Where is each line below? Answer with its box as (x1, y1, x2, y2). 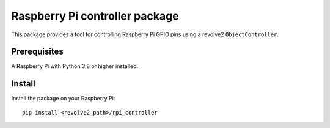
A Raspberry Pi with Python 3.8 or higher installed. (11, 62, 139, 70)
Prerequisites (11, 47, 64, 57)
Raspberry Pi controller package (11, 9, 180, 23)
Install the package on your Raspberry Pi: (11, 95, 116, 102)
